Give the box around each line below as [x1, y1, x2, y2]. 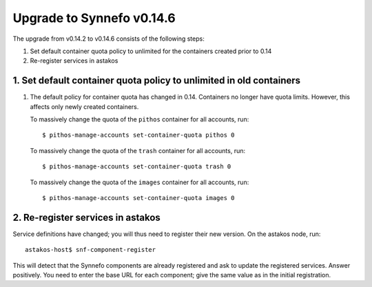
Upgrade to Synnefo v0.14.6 [12, 10, 176, 26]
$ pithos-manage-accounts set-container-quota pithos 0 [42, 131, 235, 139]
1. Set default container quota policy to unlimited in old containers [12, 75, 301, 86]
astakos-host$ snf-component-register [25, 246, 156, 254]
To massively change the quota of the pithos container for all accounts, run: [30, 115, 249, 123]
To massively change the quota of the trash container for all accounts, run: [30, 146, 246, 155]
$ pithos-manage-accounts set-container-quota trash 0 [42, 163, 231, 170]
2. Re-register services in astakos [12, 211, 161, 224]
